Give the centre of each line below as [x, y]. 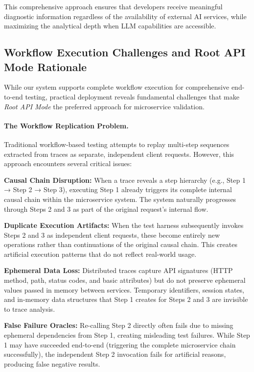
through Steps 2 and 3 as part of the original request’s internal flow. [106, 209]
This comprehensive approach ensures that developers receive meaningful [113, 6]
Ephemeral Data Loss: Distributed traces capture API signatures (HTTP [118, 270]
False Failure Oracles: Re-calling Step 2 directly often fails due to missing [119, 325]
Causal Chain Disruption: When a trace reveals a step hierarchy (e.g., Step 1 [125, 180]
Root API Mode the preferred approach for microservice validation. [104, 106]
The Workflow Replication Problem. [66, 125]
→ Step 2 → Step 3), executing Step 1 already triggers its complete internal [118, 189]
